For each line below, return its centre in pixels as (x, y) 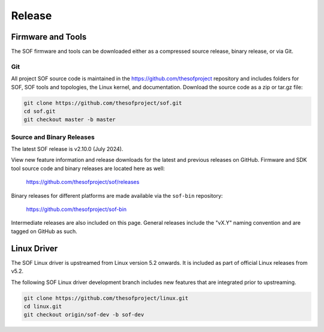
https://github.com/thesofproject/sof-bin (76, 209)
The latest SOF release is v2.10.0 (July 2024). (67, 149)
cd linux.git (43, 306)
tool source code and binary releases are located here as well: (88, 168)
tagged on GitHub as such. (44, 231)
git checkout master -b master (70, 120)
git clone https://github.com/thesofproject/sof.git (103, 103)
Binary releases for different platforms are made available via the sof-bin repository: (117, 195)
